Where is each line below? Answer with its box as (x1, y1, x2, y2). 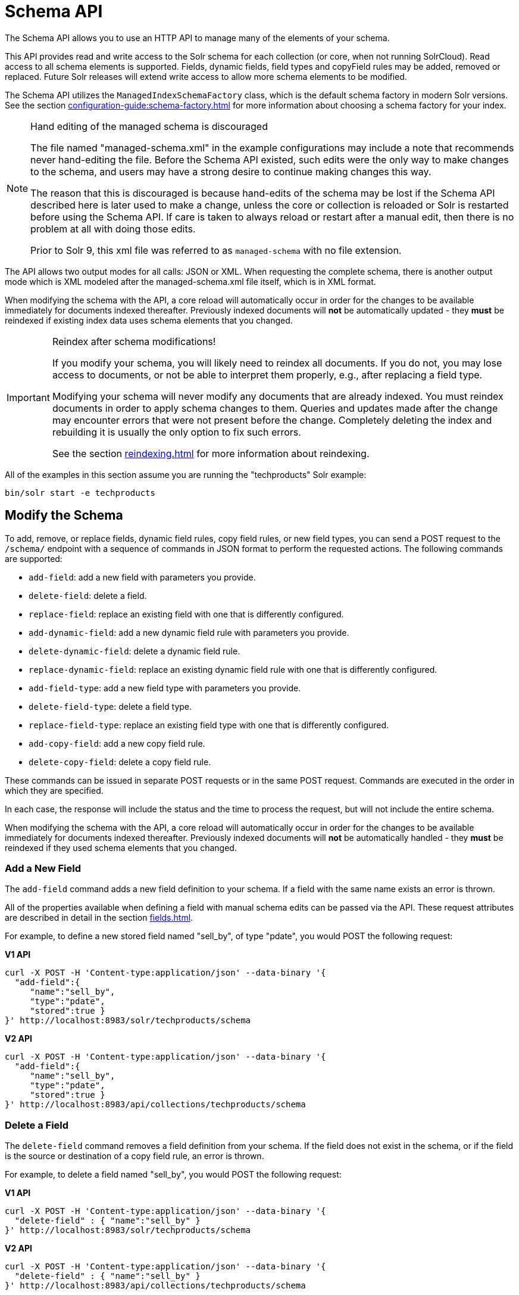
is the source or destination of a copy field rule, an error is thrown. (5, 1151, 264, 1162)
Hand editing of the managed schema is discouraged (30, 120, 268, 132)
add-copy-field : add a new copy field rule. (29, 738, 205, 749)
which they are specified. (5, 785, 104, 796)
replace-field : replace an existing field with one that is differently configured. (29, 608, 344, 619)
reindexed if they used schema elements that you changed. (5, 842, 237, 853)
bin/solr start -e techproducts (5, 487, 155, 498)
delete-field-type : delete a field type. (29, 701, 192, 712)
